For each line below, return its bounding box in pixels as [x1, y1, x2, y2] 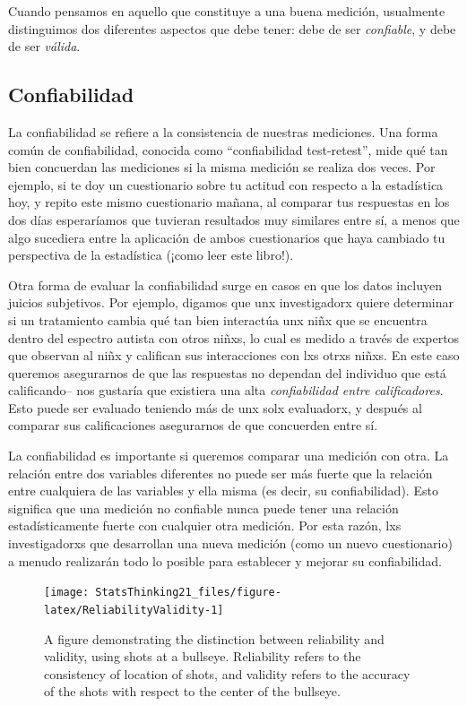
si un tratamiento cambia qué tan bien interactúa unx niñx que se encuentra [8, 310, 428, 329]
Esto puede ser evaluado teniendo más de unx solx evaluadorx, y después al [8, 398, 422, 417]
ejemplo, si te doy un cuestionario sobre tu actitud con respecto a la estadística [8, 175, 444, 194]
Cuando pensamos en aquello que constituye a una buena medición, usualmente [8, 2, 445, 20]
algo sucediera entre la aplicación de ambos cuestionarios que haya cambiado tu [8, 228, 445, 246]
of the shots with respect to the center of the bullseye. [44, 682, 341, 701]
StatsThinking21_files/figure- [95, 586, 281, 599]
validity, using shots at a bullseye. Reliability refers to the [44, 647, 361, 666]
